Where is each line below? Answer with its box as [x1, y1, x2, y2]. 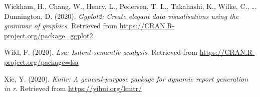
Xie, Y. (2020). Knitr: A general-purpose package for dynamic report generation [4, 73, 248, 84]
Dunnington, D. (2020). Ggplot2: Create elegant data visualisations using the [4, 10, 239, 21]
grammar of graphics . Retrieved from [4, 20, 118, 31]
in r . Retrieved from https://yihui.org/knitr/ [4, 83, 142, 94]
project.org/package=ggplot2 [4, 30, 93, 40]
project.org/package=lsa [4, 56, 79, 67]
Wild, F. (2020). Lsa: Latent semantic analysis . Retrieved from [4, 47, 198, 57]
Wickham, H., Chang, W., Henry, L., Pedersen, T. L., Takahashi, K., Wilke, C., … [4, 1, 256, 11]
